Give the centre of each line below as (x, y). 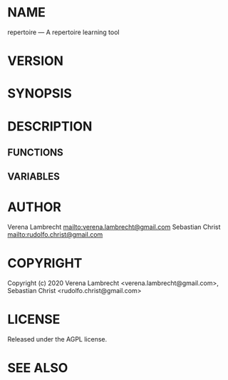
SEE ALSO (38, 368)
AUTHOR (35, 207)
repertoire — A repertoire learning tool (63, 32)
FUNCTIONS (36, 152)
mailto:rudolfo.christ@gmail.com (55, 235)
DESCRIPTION (50, 126)
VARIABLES (34, 176)
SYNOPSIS (40, 94)
